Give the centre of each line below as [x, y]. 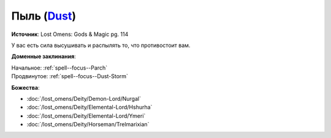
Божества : [25, 87]
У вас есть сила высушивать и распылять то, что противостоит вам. [101, 45]
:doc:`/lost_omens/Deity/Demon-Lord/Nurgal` [84, 98]
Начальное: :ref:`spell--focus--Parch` [59, 68]
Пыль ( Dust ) [44, 16]
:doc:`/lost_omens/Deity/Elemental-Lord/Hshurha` [89, 107]
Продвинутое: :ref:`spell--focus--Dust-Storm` [70, 76]
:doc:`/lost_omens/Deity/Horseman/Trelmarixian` [88, 125]
